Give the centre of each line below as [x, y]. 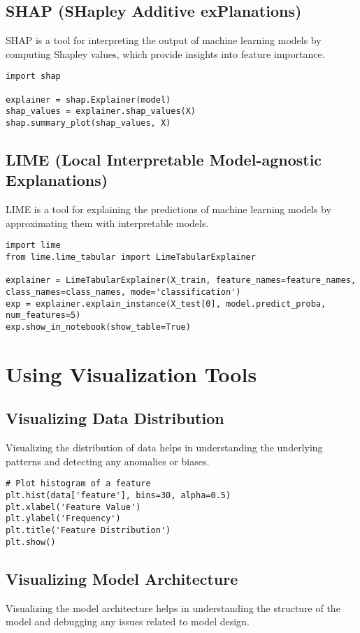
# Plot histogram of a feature [78, 484]
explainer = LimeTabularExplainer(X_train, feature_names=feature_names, [181, 281]
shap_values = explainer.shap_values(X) [101, 111]
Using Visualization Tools [131, 373]
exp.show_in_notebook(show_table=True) [98, 327]
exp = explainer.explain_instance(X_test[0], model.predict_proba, [166, 304]
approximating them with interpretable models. [107, 223]
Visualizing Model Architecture [122, 578]
